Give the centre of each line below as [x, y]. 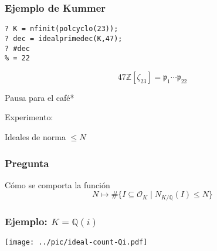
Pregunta [27, 163]
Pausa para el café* [40, 97]
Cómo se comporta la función [57, 184]
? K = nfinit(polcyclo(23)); [62, 29]
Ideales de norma [35, 137]
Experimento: [29, 117]
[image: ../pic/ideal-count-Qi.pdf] [76, 242]
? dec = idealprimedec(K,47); [64, 38]
